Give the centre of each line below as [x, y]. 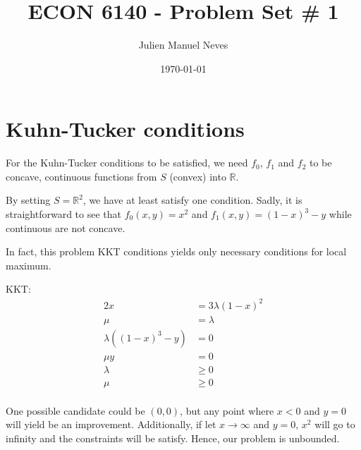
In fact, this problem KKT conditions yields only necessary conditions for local [176, 251]
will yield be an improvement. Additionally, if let [111, 424]
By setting [28, 200]
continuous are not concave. [66, 227]
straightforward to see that [63, 214]
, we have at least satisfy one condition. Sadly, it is [192, 200]
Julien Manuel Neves [183, 45]
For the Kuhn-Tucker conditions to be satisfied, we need [127, 163]
